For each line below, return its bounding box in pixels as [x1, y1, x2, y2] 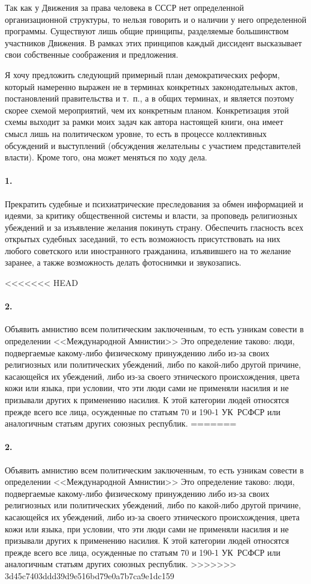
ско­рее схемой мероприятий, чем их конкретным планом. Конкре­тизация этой [5, 103, 289, 116]
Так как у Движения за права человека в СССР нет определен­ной [5, 1, 244, 13]
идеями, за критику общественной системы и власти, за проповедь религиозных [5, 209, 298, 222]
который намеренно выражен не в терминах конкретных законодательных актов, [5, 80, 298, 93]
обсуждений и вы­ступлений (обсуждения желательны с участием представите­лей [5, 139, 301, 151]
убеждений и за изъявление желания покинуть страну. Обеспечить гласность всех [5, 221, 304, 233]
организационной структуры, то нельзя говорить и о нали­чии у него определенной [5, 13, 307, 25]
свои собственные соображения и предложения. [5, 48, 179, 61]
